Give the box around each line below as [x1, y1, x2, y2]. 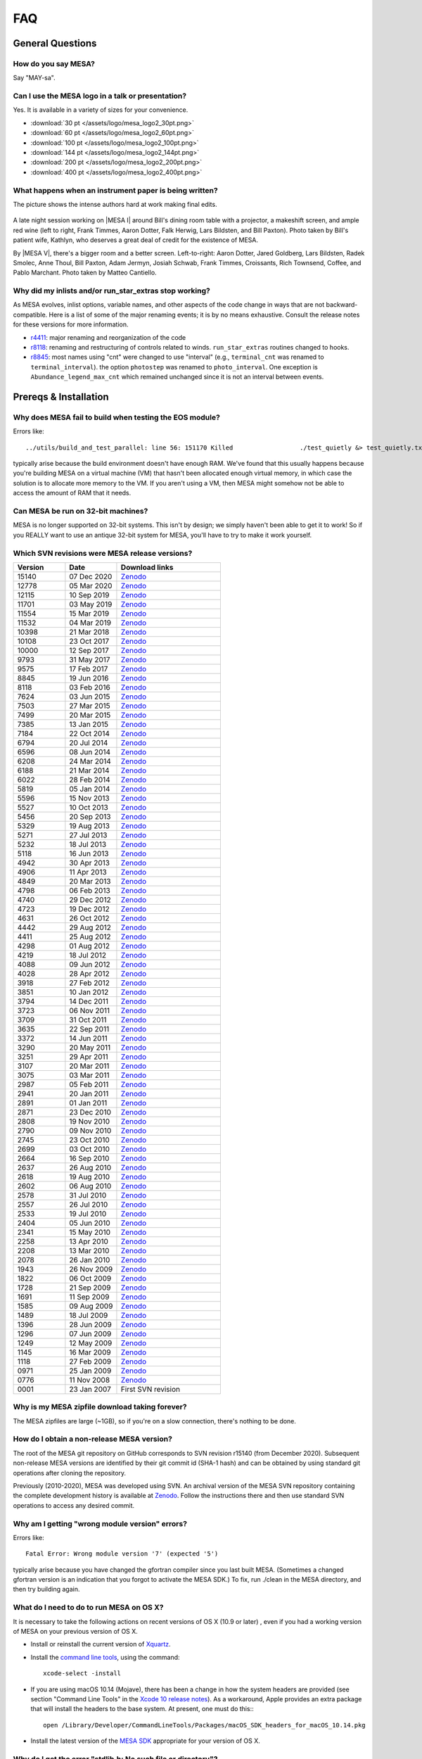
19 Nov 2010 [69, 1116, 110, 1126]
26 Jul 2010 [69, 1200, 108, 1209]
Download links [120, 562, 174, 572]
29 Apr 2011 [69, 1052, 108, 1062]
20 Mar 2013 [69, 876, 111, 886]
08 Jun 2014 [69, 747, 111, 756]
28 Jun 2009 [69, 1319, 112, 1329]
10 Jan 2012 [69, 987, 109, 997]
